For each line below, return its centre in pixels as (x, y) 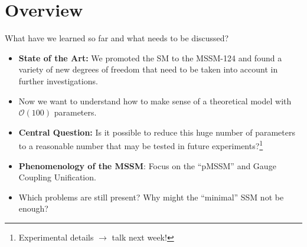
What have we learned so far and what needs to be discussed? (117, 38)
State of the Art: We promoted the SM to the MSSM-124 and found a (150, 57)
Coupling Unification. (57, 177)
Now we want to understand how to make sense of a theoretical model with (155, 101)
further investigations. (58, 80)
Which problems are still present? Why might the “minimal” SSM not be (151, 197)
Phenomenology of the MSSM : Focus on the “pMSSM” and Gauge (147, 165)
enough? (33, 208)
